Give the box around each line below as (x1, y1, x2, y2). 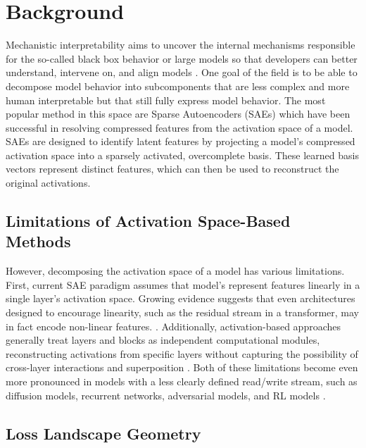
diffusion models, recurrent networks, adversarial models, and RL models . (6, 387, 326, 402)
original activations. (6, 175, 91, 190)
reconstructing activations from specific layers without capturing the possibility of (6, 346, 358, 361)
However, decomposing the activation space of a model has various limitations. (6, 263, 345, 278)
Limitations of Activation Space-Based (6, 210, 291, 232)
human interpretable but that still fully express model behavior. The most (6, 92, 326, 107)
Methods (6, 230, 71, 252)
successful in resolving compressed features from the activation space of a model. (6, 120, 353, 135)
